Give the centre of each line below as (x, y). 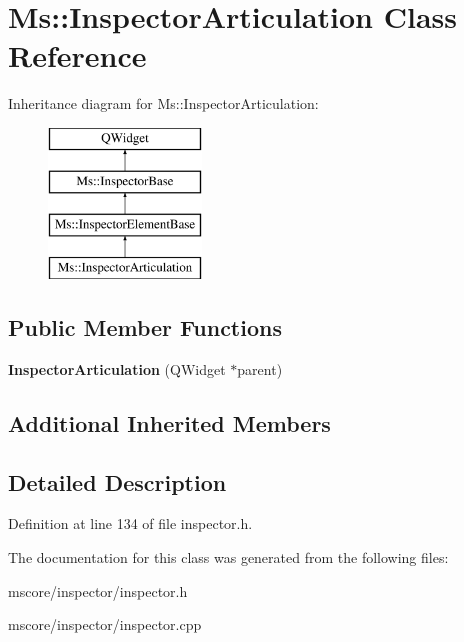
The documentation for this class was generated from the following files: (228, 557)
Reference (77, 55)
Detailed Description (117, 481)
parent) (260, 368)
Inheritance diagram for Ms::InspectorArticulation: (163, 103)
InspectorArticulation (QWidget (117, 368)
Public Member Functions (145, 327)
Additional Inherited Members (169, 422)
